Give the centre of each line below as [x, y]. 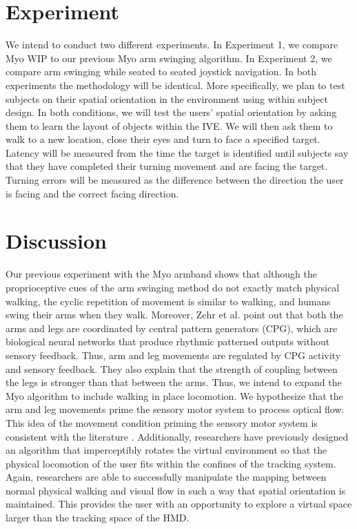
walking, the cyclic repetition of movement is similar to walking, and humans [168, 301]
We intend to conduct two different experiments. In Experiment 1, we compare [172, 45]
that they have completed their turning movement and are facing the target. [167, 166]
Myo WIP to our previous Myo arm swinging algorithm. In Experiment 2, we [169, 58]
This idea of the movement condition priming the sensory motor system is [162, 422]
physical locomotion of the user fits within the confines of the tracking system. [171, 463]
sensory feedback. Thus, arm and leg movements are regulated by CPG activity [173, 355]
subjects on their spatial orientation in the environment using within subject [167, 98]
